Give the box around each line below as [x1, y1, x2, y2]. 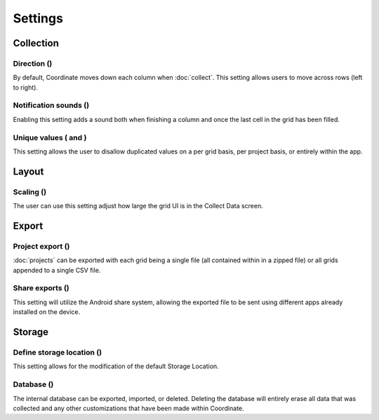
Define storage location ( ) [13, 348, 102, 357]
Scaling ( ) [13, 187, 47, 196]
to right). [13, 83, 39, 91]
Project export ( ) [13, 241, 70, 251]
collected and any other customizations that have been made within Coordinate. [13, 404, 245, 412]
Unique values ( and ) [13, 133, 87, 142]
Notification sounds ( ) [13, 100, 90, 110]
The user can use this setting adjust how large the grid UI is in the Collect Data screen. [13, 202, 263, 210]
